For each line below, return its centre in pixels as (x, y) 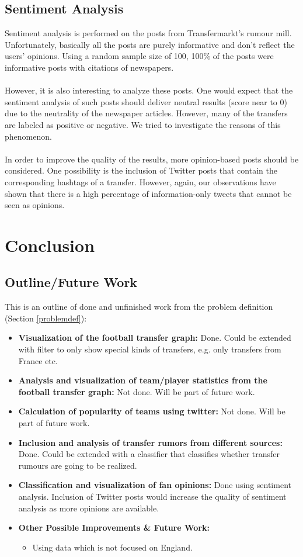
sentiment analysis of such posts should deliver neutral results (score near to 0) (146, 101)
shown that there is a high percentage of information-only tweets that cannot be (148, 193)
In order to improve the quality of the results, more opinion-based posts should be (152, 159)
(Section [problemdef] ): (46, 318)
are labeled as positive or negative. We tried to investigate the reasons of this (143, 124)
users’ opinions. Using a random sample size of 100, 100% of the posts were (139, 56)
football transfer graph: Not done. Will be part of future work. (137, 391)
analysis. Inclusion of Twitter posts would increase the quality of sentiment (152, 496)
